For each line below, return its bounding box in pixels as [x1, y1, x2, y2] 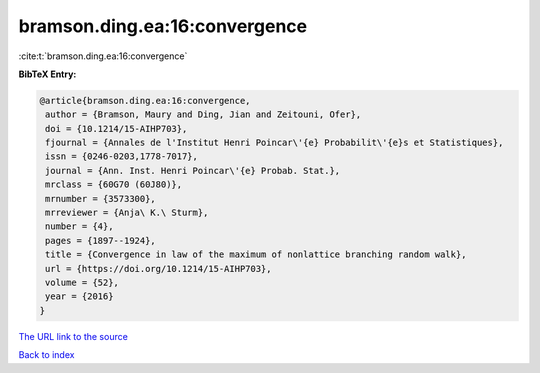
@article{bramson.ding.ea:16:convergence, [39, 95, 251, 106]
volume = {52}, [45, 277, 120, 288]
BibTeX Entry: [18, 68, 77, 80]
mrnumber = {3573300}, [45, 193, 157, 204]
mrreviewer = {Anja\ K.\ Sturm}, [45, 207, 209, 219]
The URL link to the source [18, 330, 129, 342]
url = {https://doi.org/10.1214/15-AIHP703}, [45, 263, 272, 274]
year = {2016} [45, 291, 114, 302]
